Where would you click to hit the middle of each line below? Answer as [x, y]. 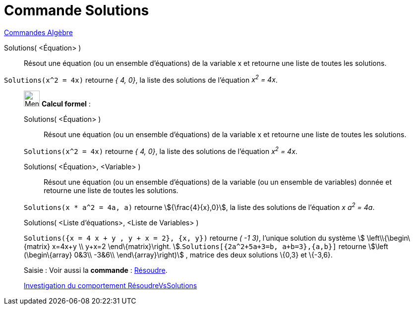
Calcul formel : [66, 104]
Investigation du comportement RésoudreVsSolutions [111, 285]
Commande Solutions [77, 10]
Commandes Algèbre [38, 32]
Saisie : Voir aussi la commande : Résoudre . [96, 270]
